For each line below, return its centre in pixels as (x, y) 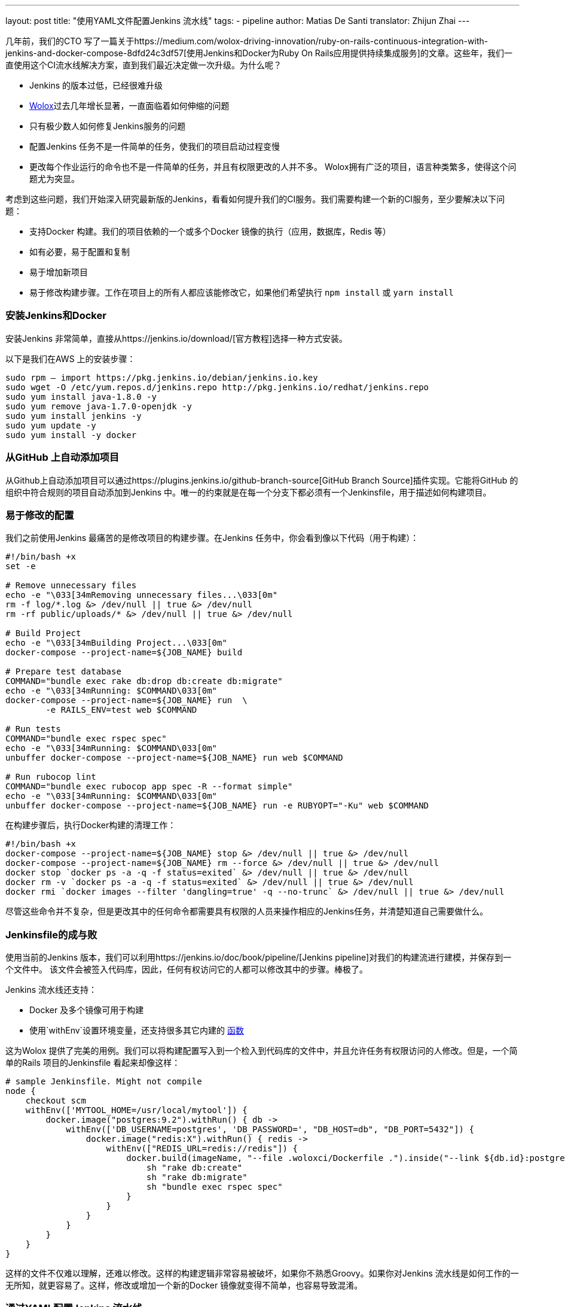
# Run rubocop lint (51, 777)
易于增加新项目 (59, 272)
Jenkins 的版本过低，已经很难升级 (96, 85)
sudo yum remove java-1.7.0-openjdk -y (99, 406)
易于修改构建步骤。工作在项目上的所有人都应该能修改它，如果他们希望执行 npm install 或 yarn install (242, 292)
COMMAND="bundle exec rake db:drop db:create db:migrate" (144, 681)
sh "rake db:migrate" (197, 1177)
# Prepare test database (63, 672)
